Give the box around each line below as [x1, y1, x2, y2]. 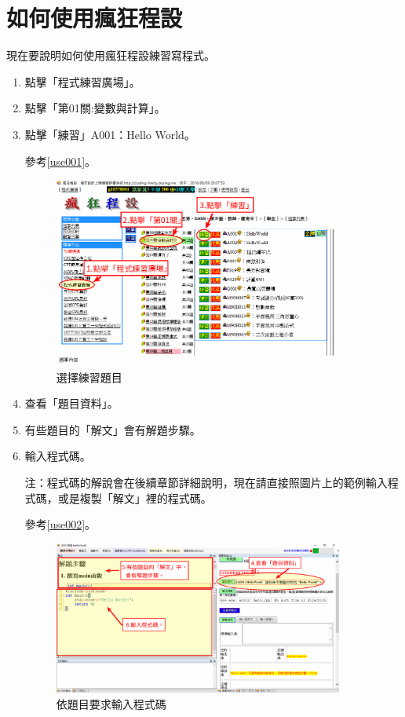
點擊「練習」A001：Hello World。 [24, 126, 195, 142]
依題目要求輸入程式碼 [56, 696, 166, 712]
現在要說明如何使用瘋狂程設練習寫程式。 [6, 47, 215, 64]
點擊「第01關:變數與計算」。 [24, 100, 166, 116]
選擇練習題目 [56, 368, 122, 385]
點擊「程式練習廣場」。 [24, 73, 140, 90]
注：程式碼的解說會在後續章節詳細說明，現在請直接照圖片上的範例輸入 [24, 474, 388, 491]
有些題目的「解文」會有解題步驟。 [24, 421, 201, 437]
